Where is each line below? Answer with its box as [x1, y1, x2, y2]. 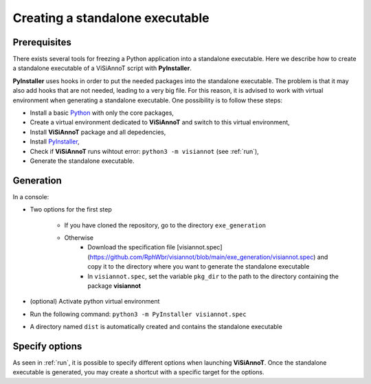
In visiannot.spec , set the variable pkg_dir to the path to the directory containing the [87, 272, 339, 280]
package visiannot [87, 282, 141, 290]
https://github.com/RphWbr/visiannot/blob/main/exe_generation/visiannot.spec [89, 253, 314, 261]
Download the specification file [87, 243, 176, 251]
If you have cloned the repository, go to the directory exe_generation [64, 221, 266, 229]
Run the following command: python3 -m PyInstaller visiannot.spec [30, 310, 247, 318]
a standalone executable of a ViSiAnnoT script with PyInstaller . [12, 64, 192, 72]
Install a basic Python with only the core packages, [30, 109, 175, 117]
